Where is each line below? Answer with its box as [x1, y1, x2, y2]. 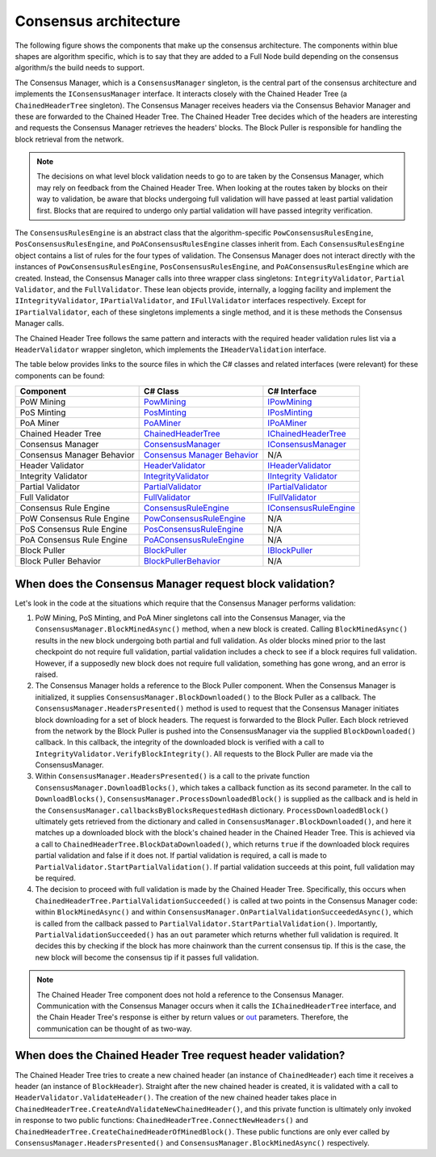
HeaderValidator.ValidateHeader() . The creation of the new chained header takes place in [15, 1092, 337, 1103]
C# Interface [267, 386, 317, 397]
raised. [35, 669, 58, 679]
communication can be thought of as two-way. [36, 1024, 193, 1033]
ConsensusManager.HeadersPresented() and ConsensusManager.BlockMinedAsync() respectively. [15, 1138, 370, 1147]
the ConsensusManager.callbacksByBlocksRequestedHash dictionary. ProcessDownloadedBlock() [35, 805, 389, 815]
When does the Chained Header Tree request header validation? [15, 1049, 346, 1062]
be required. [35, 873, 76, 883]
